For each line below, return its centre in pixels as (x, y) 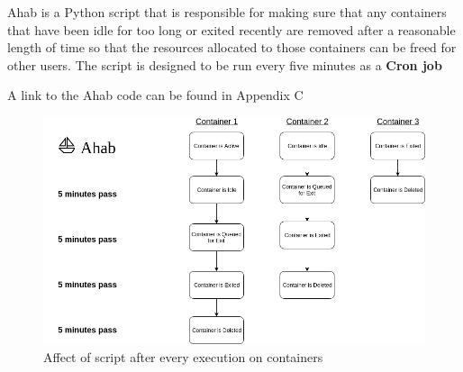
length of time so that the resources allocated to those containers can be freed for (232, 47)
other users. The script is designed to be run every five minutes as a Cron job (225, 64)
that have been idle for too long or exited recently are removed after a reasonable (231, 29)
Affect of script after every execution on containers (183, 356)
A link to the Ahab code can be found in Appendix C (155, 95)
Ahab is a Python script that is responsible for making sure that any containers (227, 12)
